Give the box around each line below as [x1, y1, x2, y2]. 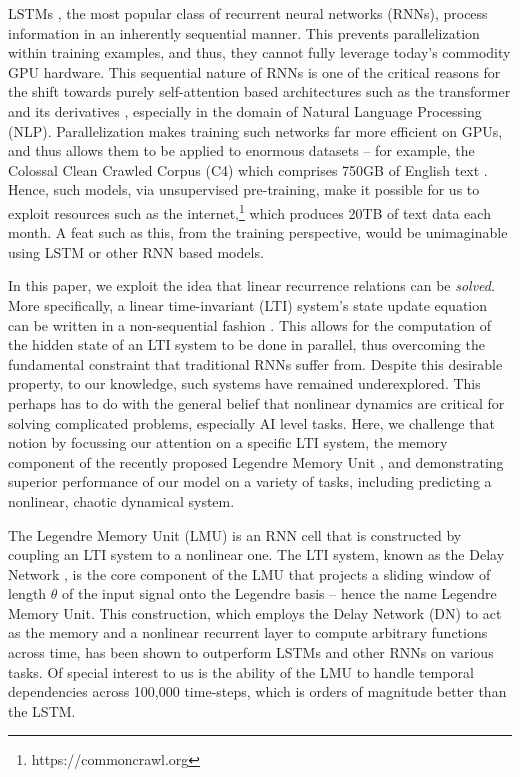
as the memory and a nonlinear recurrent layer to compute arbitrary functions [8, 622, 488, 643]
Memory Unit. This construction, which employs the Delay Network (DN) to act [8, 602, 502, 623]
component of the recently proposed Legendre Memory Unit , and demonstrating [8, 451, 504, 472]
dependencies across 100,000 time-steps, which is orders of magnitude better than [8, 681, 507, 702]
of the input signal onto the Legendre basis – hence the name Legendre [62, 583, 497, 604]
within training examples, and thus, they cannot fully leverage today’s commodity [8, 42, 511, 63]
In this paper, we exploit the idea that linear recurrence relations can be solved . [8, 275, 495, 296]
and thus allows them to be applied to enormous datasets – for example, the [8, 140, 475, 161]
